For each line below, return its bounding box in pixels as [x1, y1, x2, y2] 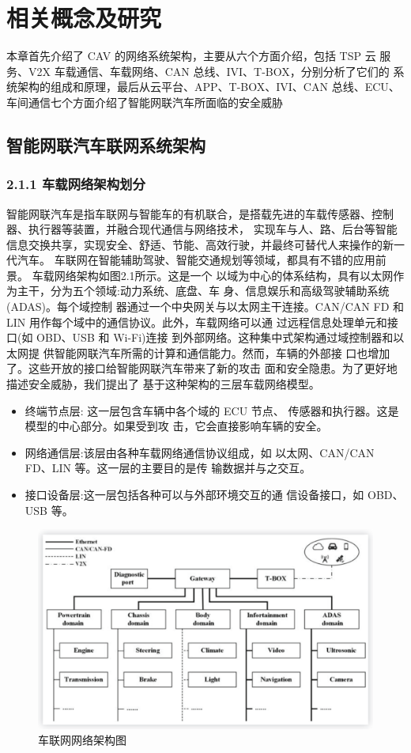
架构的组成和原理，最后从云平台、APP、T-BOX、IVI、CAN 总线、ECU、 [17, 78, 400, 95]
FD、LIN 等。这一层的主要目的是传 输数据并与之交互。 [25, 460, 311, 476]
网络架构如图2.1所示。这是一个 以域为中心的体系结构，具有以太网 [54, 267, 394, 283]
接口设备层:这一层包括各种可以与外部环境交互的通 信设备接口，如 [25, 486, 364, 502]
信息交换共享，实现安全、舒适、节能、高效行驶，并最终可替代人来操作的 [6, 236, 383, 252]
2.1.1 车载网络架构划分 [6, 174, 145, 194]
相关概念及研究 [6, 2, 162, 34]
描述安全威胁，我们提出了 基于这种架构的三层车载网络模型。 [6, 376, 320, 392]
